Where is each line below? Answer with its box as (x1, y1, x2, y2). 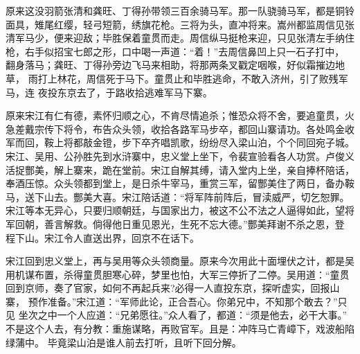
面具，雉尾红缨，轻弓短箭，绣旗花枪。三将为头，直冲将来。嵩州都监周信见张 (6, 17, 354, 31)
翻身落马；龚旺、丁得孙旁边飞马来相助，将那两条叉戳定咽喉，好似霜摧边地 (6, 57, 345, 72)
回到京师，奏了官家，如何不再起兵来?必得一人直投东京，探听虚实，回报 (6, 281, 330, 295)
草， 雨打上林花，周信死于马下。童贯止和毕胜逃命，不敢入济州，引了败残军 (6, 71, 348, 85)
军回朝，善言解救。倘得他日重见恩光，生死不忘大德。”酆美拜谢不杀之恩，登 (6, 216, 345, 231)
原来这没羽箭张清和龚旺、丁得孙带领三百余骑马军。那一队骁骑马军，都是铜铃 (6, 3, 354, 17)
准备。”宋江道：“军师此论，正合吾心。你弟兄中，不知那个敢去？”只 (47, 294, 348, 308)
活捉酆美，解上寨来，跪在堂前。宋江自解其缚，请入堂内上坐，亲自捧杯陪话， (6, 162, 354, 177)
